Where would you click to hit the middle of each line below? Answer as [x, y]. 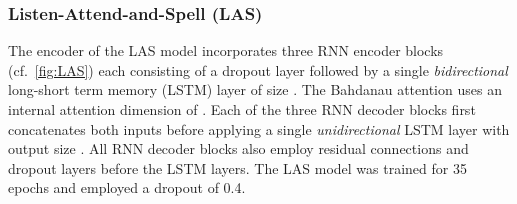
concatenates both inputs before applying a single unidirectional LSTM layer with [259, 128]
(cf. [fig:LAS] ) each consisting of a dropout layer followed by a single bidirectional [258, 69]
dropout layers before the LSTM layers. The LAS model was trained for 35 [237, 167]
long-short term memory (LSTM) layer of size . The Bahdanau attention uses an [255, 89]
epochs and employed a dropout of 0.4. [127, 187]
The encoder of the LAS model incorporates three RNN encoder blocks [226, 50]
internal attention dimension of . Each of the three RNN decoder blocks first [242, 109]
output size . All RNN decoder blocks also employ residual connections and [238, 148]
